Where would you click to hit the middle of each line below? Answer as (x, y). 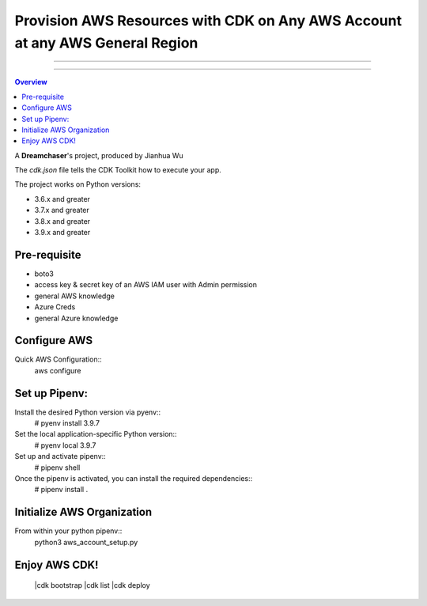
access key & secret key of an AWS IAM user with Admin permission (145, 285)
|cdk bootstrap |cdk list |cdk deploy (92, 585)
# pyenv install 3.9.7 (67, 423)
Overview (31, 82)
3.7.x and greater (62, 210)
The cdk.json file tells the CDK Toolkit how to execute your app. (118, 170)
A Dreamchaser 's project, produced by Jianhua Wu (99, 155)
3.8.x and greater (62, 221)
